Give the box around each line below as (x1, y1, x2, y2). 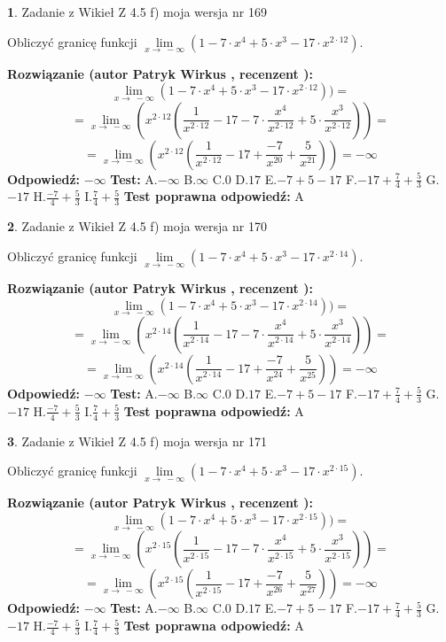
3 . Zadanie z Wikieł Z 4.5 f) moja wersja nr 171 (7, 431, 267, 450)
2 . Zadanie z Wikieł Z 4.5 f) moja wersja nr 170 (7, 217, 267, 236)
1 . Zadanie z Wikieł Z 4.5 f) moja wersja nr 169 (7, 3, 267, 20)
